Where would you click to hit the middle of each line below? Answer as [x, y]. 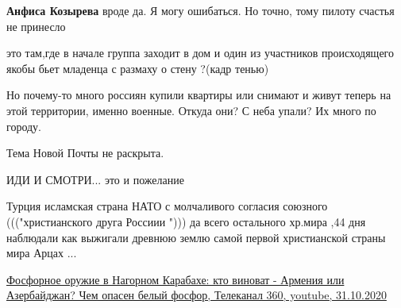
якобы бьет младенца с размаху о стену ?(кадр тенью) [138, 68]
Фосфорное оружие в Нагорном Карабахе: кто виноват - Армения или [175, 279]
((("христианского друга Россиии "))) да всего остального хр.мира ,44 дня [186, 221]
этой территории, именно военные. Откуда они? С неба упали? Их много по [191, 110]
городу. [24, 126]
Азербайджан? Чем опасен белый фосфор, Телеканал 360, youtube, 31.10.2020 [197, 295]
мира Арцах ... [42, 253]
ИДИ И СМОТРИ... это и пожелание [95, 179]
